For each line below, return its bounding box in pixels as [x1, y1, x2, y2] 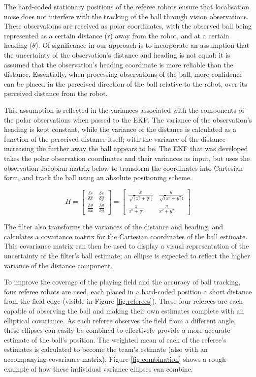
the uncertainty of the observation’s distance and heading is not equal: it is [4, 49, 230, 60]
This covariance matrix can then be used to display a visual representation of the [4, 241, 249, 251]
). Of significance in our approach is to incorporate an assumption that [35, 40, 250, 50]
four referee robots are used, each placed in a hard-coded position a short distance [4, 286, 252, 296]
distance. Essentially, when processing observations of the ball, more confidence [4, 69, 243, 79]
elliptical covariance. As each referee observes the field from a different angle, [4, 315, 236, 325]
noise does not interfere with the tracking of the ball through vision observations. [4, 11, 249, 21]
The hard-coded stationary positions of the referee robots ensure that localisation [4, 1, 250, 11]
